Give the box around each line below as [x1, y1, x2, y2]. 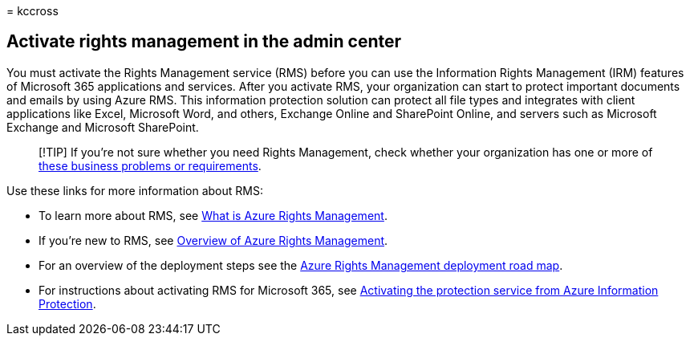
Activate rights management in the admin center [6, 31, 402, 52]
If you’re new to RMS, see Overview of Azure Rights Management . [39, 233, 388, 247]
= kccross [6, 4, 59, 18]
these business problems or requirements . [39, 158, 262, 173]
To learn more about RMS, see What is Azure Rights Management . [39, 208, 388, 222]
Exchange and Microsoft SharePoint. [6, 120, 199, 134]
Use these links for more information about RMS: [6, 183, 263, 197]
